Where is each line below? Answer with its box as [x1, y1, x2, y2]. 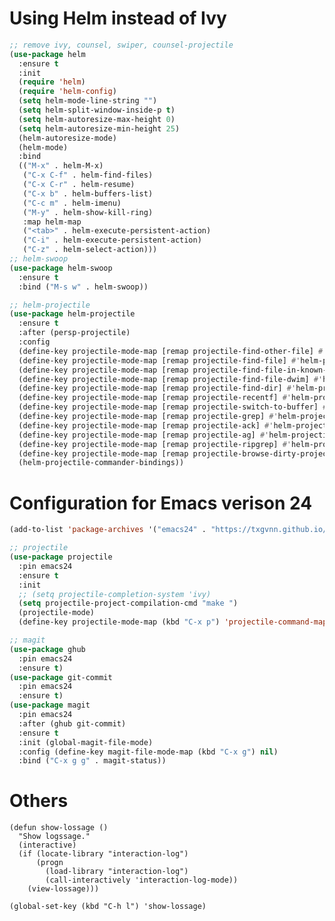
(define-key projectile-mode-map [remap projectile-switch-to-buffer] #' [18, 402, 332, 412]
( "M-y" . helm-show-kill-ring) [22, 207, 154, 217]
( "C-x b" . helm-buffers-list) [22, 188, 154, 199]
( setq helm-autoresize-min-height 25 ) [18, 123, 181, 134]
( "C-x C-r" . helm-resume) [22, 180, 136, 190]
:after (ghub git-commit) [18, 718, 127, 729]
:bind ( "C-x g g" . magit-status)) [18, 756, 167, 766]
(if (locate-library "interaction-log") [18, 849, 189, 859]
